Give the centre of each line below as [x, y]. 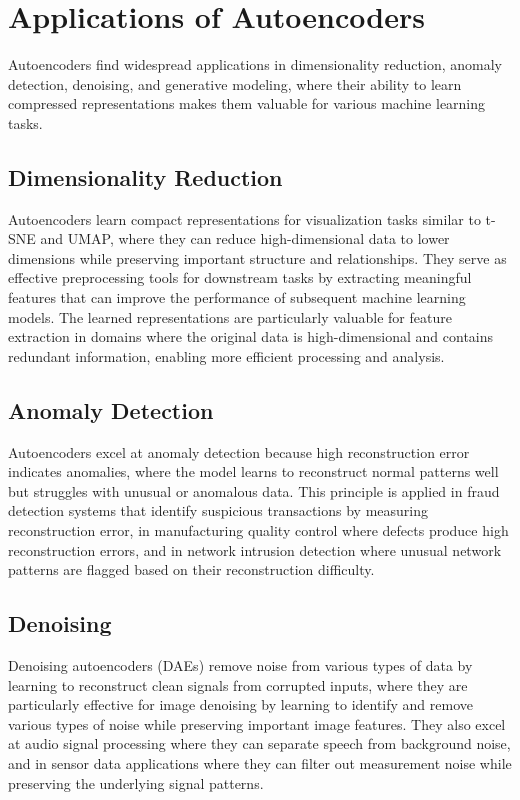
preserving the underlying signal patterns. [136, 782]
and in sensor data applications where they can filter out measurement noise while [260, 762]
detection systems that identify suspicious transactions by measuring [218, 510]
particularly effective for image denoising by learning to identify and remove [241, 704]
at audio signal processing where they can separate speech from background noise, [259, 743]
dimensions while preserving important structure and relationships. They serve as [257, 257]
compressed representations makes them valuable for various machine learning [247, 103]
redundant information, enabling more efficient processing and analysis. [226, 355]
